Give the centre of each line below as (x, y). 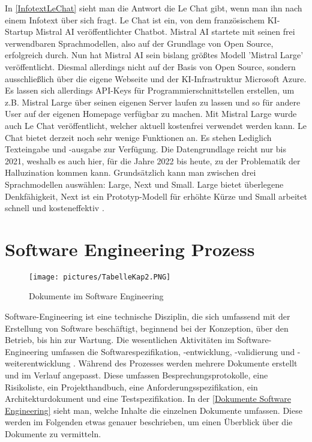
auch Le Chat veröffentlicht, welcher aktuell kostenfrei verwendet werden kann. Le (156, 125)
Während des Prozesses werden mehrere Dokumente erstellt (188, 363)
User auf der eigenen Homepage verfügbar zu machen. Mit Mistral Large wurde (151, 114)
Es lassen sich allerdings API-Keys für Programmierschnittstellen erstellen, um (150, 90)
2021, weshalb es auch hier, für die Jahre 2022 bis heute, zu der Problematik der (153, 160)
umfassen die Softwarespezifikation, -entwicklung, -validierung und (173, 351)
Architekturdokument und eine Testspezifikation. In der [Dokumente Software (148, 399)
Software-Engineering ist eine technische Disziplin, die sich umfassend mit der (148, 316)
